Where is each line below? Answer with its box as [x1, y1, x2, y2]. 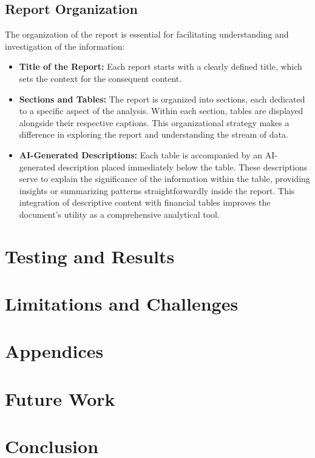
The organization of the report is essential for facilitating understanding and [5, 28, 289, 41]
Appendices [5, 338, 104, 363]
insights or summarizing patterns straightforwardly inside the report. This [19, 184, 295, 197]
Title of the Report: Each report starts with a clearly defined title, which [19, 60, 302, 73]
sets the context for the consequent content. [19, 72, 182, 84]
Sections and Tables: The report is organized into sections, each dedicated [19, 92, 305, 105]
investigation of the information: [5, 39, 125, 52]
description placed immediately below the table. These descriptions [58, 160, 308, 173]
